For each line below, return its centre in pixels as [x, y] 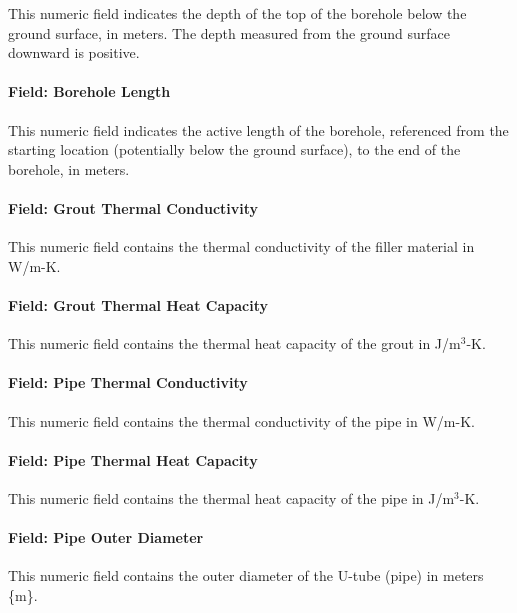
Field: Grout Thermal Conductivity [133, 207]
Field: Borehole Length [89, 91]
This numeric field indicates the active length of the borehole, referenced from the [258, 129]
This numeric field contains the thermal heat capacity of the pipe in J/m [231, 497]
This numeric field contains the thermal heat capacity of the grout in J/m [234, 343]
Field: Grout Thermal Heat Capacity [138, 304]
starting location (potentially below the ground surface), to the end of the [234, 149]
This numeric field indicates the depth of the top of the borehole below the [237, 13]
